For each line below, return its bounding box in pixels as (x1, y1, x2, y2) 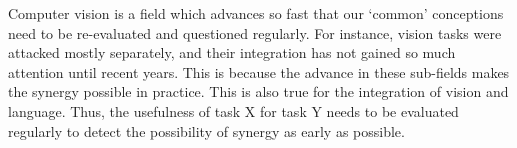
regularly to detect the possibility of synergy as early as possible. (8, 120, 405, 141)
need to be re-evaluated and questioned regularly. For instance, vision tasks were (8, 22, 502, 43)
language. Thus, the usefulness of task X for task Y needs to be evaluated (8, 100, 459, 121)
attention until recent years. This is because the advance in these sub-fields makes (8, 61, 510, 82)
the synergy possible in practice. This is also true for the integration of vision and (8, 81, 509, 102)
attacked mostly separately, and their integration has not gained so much (8, 42, 456, 63)
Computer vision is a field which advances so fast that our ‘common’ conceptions (8, 3, 504, 23)
